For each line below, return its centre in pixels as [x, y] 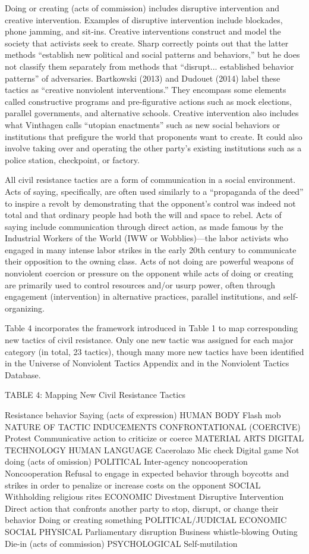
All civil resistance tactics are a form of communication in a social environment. [150, 180]
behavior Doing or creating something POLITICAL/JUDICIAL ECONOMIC [146, 520]
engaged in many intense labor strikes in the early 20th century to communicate [151, 249]
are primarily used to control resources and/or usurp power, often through [140, 284]
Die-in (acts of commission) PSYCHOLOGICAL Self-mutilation [121, 543]
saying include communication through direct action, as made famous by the [144, 226]
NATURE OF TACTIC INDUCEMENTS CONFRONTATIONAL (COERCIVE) [153, 426]
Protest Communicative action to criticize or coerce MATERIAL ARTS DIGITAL [154, 438]
